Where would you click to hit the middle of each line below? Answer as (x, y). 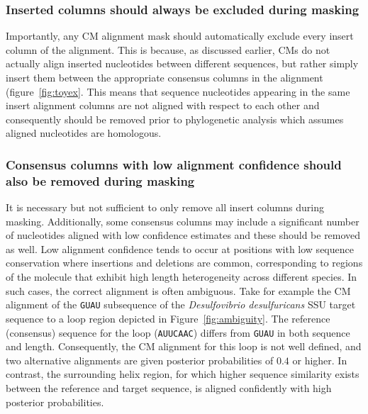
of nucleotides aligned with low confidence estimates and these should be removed (183, 235)
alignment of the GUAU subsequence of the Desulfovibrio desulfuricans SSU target (181, 304)
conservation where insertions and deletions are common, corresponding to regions (184, 263)
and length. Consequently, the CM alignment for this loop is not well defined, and (184, 346)
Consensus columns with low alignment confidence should (174, 164)
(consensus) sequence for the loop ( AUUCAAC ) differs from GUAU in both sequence (178, 332)
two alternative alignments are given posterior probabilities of (140, 360)
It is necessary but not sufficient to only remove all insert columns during (165, 207)
